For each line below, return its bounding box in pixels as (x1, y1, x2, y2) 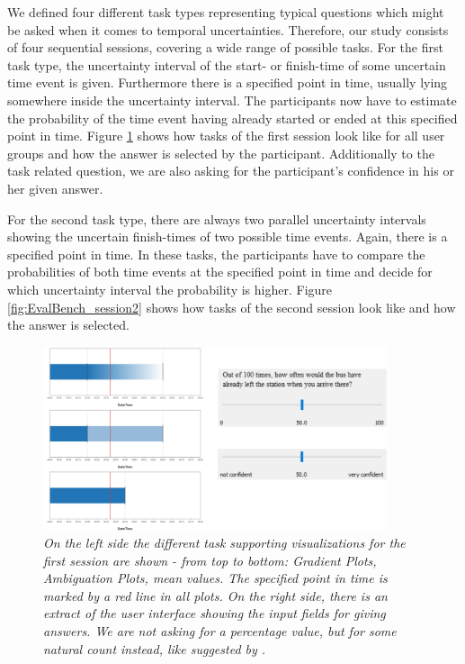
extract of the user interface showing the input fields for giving (43, 604, 386, 623)
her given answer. (7, 178, 103, 197)
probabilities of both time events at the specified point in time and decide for (7, 262, 433, 281)
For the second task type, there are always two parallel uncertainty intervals (7, 209, 426, 228)
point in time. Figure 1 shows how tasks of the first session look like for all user (7, 126, 445, 145)
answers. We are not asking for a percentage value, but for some (43, 622, 397, 641)
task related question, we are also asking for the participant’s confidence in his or (7, 161, 454, 180)
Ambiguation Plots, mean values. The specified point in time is (43, 568, 388, 587)
